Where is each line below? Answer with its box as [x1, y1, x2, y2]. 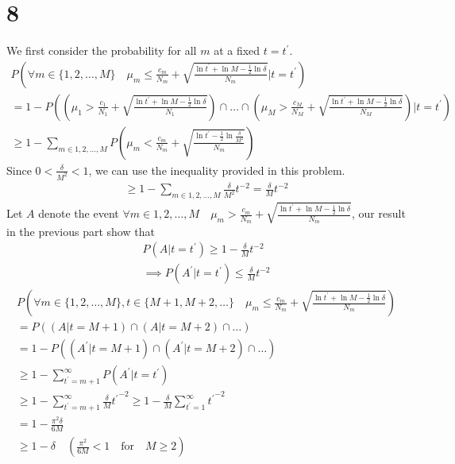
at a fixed [214, 42, 260, 59]
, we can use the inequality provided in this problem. [88, 161, 345, 178]
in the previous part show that [6, 222, 155, 239]
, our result [352, 205, 406, 222]
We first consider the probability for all [6, 42, 197, 59]
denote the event [38, 205, 119, 222]
